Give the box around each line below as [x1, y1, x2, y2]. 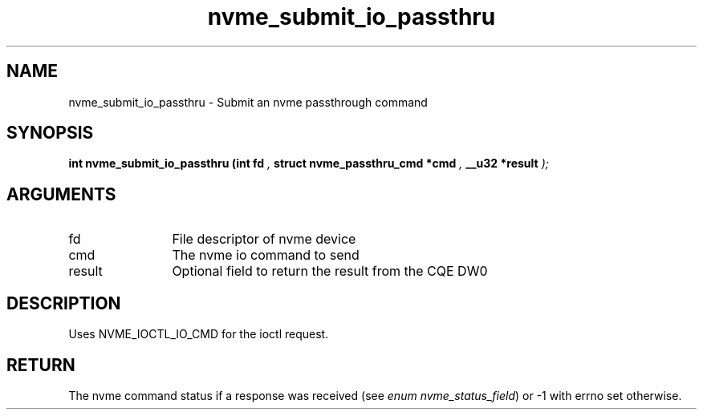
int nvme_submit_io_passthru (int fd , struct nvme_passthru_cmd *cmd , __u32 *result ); [68, 156, 549, 171]
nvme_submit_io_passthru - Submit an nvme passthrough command [68, 95, 428, 109]
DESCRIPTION [6, 293, 121, 313]
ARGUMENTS [6, 184, 116, 204]
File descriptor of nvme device [172, 231, 356, 248]
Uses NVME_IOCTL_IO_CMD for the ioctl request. [68, 327, 329, 341]
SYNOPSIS [6, 123, 94, 143]
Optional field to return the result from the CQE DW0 [172, 263, 488, 280]
